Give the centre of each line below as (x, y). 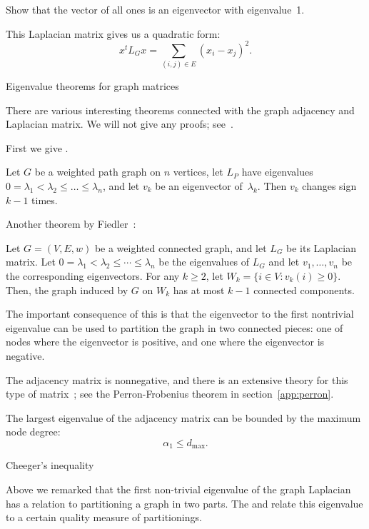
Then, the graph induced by (67, 289)
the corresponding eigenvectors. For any (93, 275)
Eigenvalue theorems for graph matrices (92, 86)
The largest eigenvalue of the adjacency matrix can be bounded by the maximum (183, 417)
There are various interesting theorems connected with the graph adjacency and (180, 110)
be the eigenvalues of (204, 262)
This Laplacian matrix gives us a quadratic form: (113, 33)
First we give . (37, 147)
